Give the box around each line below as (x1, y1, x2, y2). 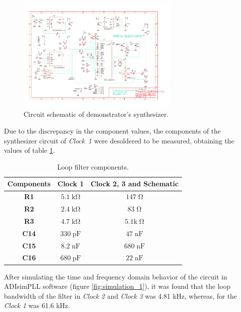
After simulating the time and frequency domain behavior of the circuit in (4, 271, 227, 281)
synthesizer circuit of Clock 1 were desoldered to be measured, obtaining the (4, 135, 235, 145)
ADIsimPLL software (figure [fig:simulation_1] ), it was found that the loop (4, 281, 231, 291)
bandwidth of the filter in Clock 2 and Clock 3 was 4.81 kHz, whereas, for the (4, 290, 237, 301)
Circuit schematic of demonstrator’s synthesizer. (24, 109, 169, 119)
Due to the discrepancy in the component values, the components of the (4, 126, 221, 136)
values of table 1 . (4, 145, 55, 155)
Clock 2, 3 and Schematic (90, 178, 179, 189)
